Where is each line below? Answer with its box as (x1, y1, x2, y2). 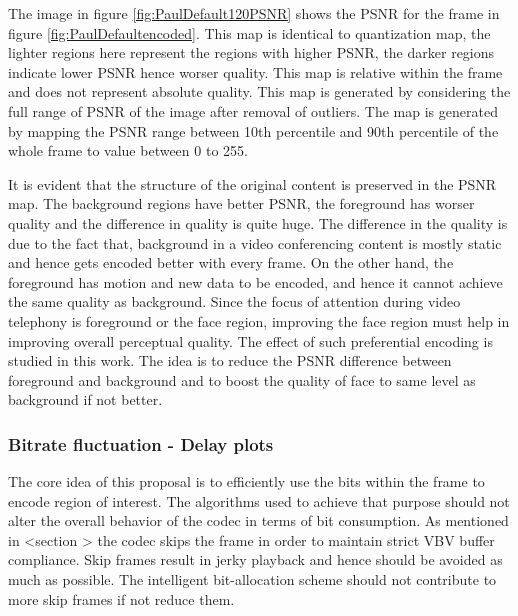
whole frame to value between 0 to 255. (8, 140, 248, 161)
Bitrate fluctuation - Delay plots (8, 431, 274, 456)
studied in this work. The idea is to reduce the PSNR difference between (8, 350, 452, 371)
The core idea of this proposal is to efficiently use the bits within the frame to (8, 471, 485, 492)
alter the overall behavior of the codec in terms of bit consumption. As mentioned (8, 510, 509, 531)
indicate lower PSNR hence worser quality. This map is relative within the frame (8, 61, 503, 82)
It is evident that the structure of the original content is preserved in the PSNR (8, 173, 497, 194)
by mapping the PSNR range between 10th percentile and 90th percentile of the (8, 120, 499, 141)
